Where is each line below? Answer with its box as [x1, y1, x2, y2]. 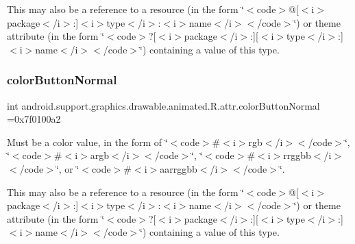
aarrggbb [160, 161, 197, 175]
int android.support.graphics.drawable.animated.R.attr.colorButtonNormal [7, 98, 320, 112]
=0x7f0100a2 [7, 112, 61, 126]
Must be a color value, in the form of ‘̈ [7, 134, 168, 149]
